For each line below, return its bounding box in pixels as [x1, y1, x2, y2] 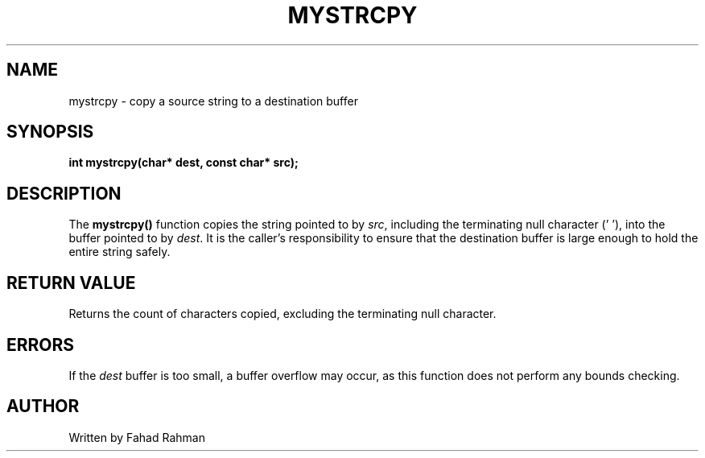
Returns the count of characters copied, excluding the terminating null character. [68, 307, 497, 321]
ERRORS [6, 334, 75, 355]
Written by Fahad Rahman [68, 430, 205, 444]
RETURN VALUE [6, 272, 136, 293]
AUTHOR [6, 396, 80, 417]
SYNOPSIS [6, 122, 94, 142]
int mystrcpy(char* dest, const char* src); [68, 155, 299, 170]
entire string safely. [68, 245, 171, 259]
